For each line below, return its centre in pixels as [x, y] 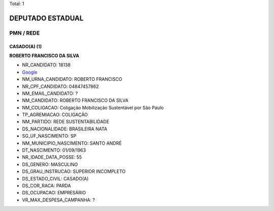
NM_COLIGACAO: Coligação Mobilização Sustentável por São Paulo [93, 108]
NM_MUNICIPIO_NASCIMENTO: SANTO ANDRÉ [72, 143]
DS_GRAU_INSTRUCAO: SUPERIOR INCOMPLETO [74, 171]
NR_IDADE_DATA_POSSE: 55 [52, 157]
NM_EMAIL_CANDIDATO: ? [50, 93]
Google [30, 72]
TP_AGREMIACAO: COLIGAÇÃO [55, 115]
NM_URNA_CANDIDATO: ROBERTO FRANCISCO [72, 79]
